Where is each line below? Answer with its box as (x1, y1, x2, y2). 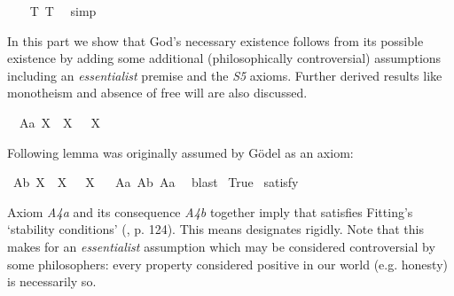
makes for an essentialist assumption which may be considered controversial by (7, 237, 435, 255)
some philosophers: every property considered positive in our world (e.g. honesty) (7, 254, 448, 273)
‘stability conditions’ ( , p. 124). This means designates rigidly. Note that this (7, 220, 425, 238)
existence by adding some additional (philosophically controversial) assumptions (7, 49, 442, 67)
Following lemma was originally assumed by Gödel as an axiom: (7, 143, 354, 161)
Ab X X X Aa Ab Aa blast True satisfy (12, 173, 299, 191)
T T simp (29, 2, 97, 19)
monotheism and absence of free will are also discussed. (7, 83, 308, 102)
